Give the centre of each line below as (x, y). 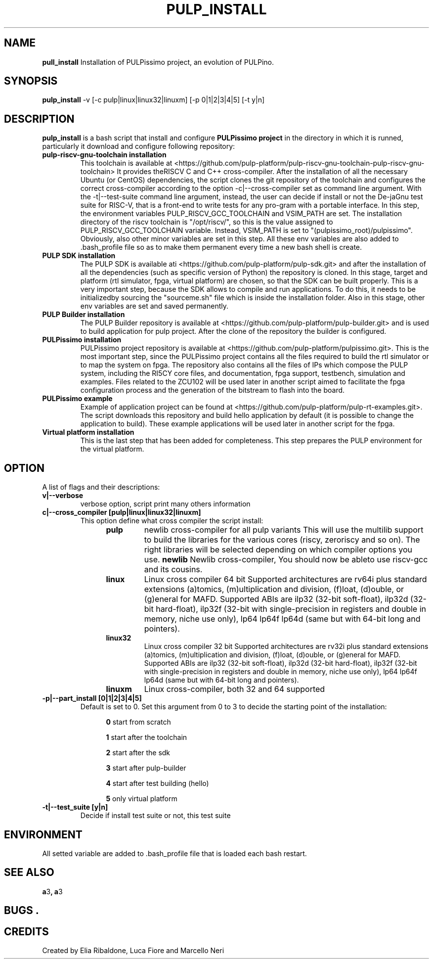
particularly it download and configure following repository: (139, 146)
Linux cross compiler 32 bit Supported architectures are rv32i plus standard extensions (286, 646)
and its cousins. (173, 570)
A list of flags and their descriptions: (101, 487)
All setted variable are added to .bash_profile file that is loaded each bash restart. (174, 853)
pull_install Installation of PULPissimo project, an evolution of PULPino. (158, 62)
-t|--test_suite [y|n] (75, 807)
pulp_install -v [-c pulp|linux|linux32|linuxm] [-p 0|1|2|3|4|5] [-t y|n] (153, 100)
